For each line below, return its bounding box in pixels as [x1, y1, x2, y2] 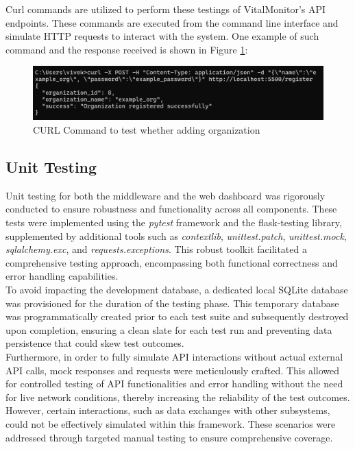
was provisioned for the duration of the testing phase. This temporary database [5, 295, 339, 310]
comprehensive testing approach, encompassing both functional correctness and [5, 255, 338, 269]
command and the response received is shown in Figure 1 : [5, 42, 248, 56]
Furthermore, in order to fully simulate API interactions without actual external [5, 349, 343, 363]
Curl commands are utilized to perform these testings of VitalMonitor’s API [5, 2, 326, 16]
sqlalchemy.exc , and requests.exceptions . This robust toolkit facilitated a [5, 242, 307, 256]
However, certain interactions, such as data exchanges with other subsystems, [5, 403, 330, 417]
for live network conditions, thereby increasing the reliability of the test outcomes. [5, 389, 350, 404]
